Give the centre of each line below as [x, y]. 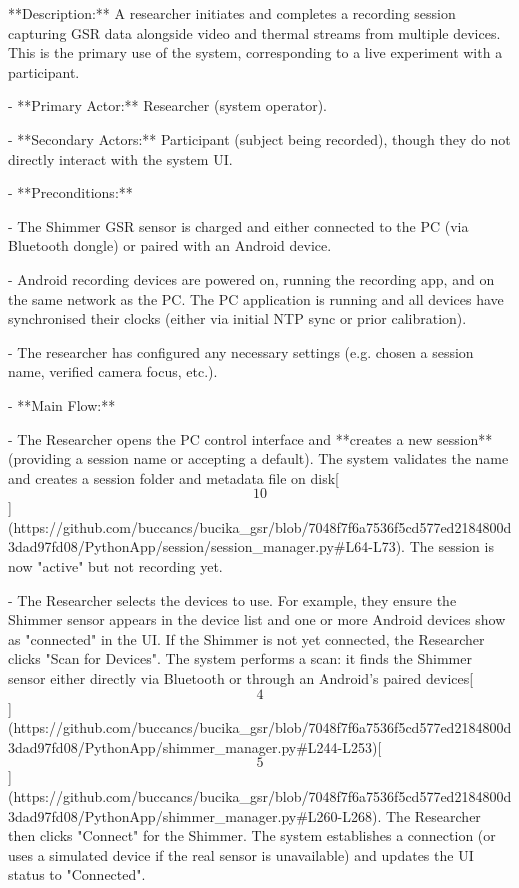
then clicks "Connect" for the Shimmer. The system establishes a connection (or [252, 835]
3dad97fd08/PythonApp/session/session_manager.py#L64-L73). [207, 546]
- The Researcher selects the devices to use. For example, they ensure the [232, 599]
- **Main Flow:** [62, 404]
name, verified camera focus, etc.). [113, 371]
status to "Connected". [77, 874]
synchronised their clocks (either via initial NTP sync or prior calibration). [237, 318]
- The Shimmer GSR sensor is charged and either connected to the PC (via [238, 225]
